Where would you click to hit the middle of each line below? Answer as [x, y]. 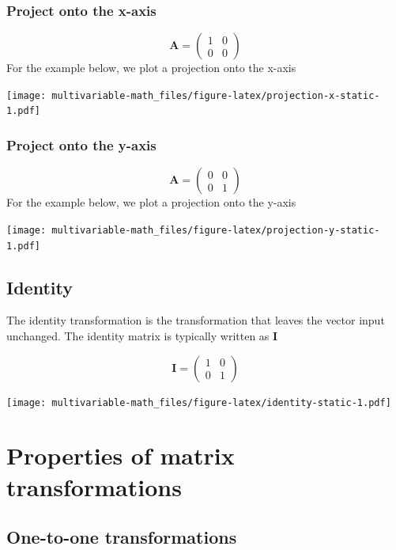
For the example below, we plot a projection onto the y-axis [151, 202]
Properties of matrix [121, 455]
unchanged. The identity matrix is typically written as [138, 336]
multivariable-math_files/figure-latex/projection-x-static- [216, 95]
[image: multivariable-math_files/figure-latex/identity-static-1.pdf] [199, 402]
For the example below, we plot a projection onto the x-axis [151, 68]
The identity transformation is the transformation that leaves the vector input [196, 320]
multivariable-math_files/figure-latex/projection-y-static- [216, 230]
